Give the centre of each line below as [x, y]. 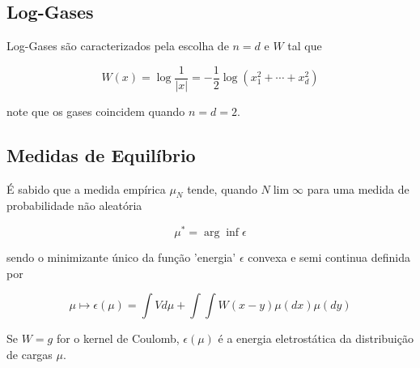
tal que [305, 46]
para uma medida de [358, 188]
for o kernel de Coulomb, [118, 338]
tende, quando [222, 188]
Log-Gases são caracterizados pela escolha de [118, 46]
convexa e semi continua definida [329, 257]
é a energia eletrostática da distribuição [316, 338]
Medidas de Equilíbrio [101, 154]
